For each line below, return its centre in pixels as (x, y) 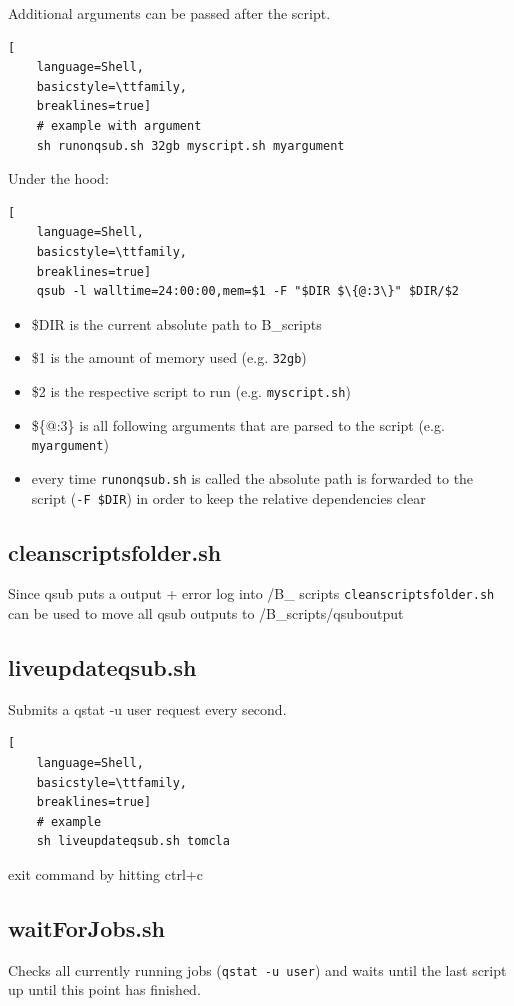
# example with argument (119, 125)
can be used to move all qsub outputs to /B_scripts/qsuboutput (206, 613)
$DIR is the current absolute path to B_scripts (176, 323)
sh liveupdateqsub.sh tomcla (133, 841)
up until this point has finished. (104, 989)
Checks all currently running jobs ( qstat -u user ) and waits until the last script (257, 969)
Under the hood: (58, 178)
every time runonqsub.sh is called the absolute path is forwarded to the (252, 477)
